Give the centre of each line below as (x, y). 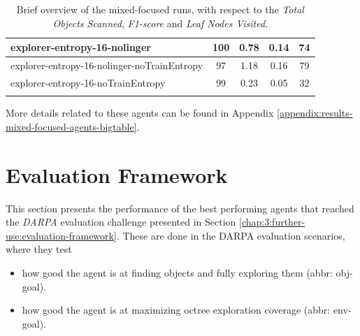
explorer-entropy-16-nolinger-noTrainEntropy (107, 65)
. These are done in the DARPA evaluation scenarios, (231, 235)
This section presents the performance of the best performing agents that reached (180, 208)
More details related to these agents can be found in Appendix (140, 113)
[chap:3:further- (272, 222)
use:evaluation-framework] (61, 235)
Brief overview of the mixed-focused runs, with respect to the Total (160, 9)
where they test (39, 249)
